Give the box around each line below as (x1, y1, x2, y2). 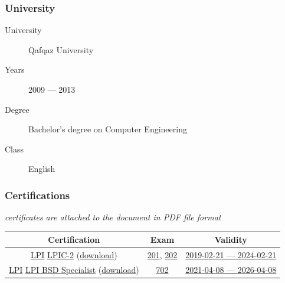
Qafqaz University (28, 43, 94, 56)
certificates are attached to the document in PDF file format (5, 211, 221, 223)
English (28, 162, 55, 175)
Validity (214, 233, 247, 246)
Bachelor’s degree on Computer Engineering (28, 123, 187, 135)
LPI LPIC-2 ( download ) (30, 249, 117, 261)
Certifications (5, 187, 70, 202)
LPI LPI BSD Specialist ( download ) (9, 263, 139, 275)
